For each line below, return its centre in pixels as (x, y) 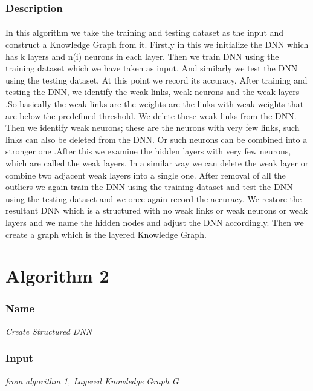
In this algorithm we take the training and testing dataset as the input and (145, 32)
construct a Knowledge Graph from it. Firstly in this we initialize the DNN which (157, 44)
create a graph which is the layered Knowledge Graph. (106, 234)
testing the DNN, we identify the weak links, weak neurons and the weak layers (153, 92)
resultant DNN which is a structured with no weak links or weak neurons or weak (157, 210)
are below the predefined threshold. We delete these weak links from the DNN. (151, 115)
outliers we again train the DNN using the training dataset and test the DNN (149, 187)
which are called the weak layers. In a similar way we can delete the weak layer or (157, 163)
